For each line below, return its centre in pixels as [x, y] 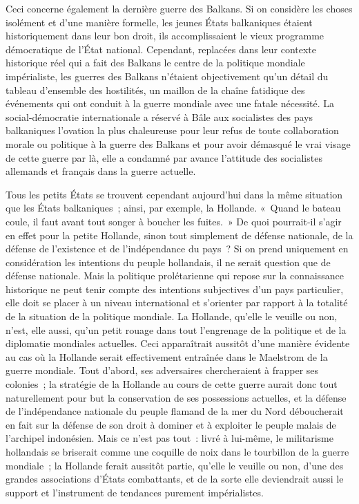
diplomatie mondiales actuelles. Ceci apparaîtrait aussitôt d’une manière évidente [178, 343]
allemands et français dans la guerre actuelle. [101, 171]
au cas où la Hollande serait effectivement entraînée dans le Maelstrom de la [167, 356]
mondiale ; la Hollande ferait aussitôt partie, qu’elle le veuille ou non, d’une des [175, 465]
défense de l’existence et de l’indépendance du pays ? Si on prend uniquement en [177, 249]
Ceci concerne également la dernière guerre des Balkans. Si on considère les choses [179, 8]
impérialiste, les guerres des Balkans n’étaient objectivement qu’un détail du [167, 76]
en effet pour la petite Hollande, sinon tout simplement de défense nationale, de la [179, 235]
